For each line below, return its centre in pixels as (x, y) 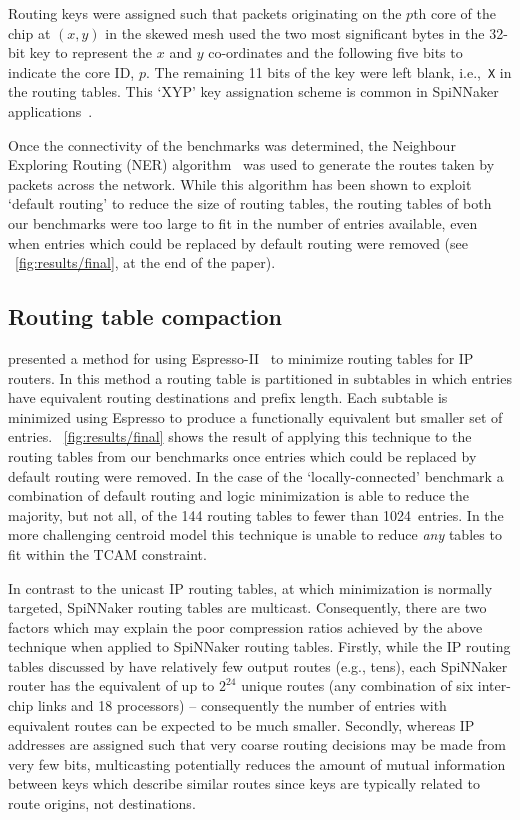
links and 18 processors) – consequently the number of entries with (242, 705)
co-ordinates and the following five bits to (335, 52)
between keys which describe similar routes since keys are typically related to (244, 783)
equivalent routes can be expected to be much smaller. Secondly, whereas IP (241, 724)
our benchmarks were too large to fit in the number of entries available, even (243, 223)
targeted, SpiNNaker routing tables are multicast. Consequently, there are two (247, 607)
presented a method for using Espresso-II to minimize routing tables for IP (241, 357)
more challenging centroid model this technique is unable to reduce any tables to (255, 534)
